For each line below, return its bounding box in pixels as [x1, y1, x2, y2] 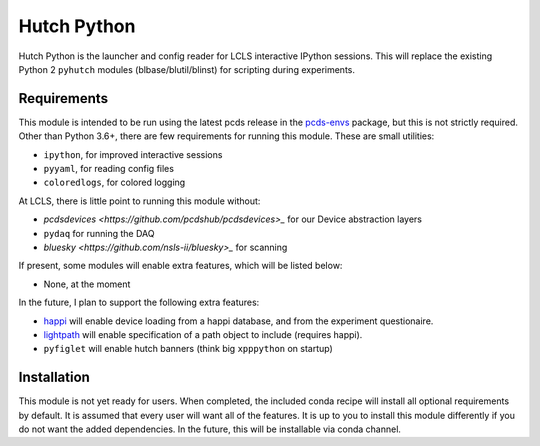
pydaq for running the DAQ [43, 227, 155, 239]
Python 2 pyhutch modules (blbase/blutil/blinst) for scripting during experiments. [18, 63, 355, 75]
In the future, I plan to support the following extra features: [18, 296, 260, 309]
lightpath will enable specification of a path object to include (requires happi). [43, 328, 363, 340]
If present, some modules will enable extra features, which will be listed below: [18, 260, 343, 272]
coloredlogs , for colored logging [43, 176, 186, 189]
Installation [18, 369, 90, 386]
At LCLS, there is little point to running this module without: [18, 195, 261, 207]
